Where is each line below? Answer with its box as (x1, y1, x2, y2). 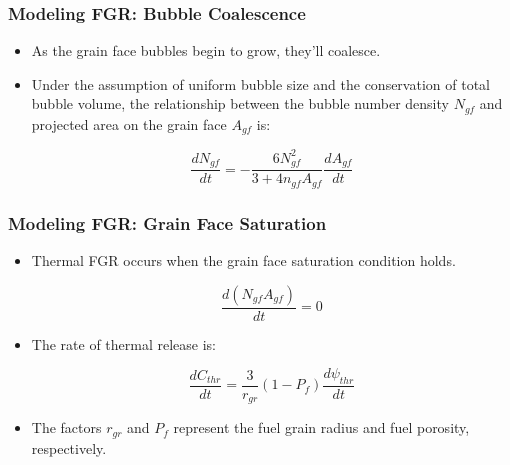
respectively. (31, 437, 107, 458)
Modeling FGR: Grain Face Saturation (8, 210, 327, 235)
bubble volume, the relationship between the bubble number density (31, 93, 449, 114)
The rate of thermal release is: (31, 333, 216, 354)
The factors (31, 417, 102, 438)
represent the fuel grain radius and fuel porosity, (173, 417, 470, 438)
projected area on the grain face (31, 113, 227, 134)
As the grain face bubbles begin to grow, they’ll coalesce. (31, 40, 381, 61)
